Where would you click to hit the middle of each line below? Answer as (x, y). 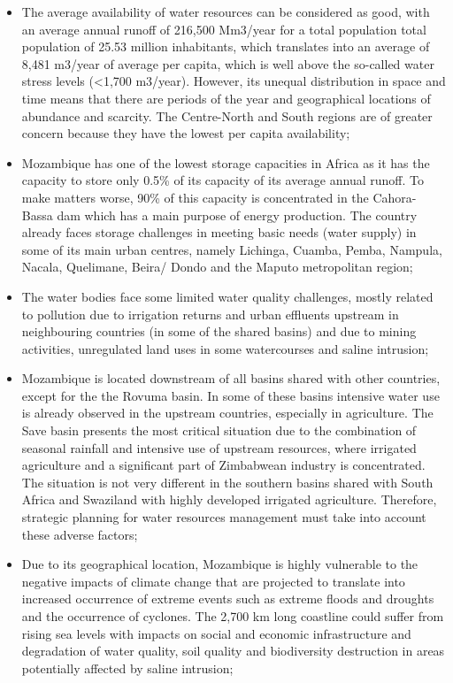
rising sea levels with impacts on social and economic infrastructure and (216, 633)
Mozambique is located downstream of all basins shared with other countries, (231, 378)
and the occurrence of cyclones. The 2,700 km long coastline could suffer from (233, 616)
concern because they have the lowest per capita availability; (186, 133)
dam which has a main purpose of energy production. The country (237, 215)
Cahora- (395, 197)
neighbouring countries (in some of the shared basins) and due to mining (219, 331)
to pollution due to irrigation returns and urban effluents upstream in (210, 314)
